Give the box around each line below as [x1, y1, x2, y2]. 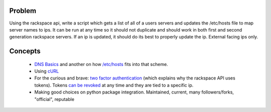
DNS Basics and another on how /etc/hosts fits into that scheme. [34, 61, 168, 67]
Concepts [9, 47, 41, 55]
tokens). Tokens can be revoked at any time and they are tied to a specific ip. [34, 82, 194, 88]
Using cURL [34, 68, 59, 74]
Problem [9, 6, 37, 15]
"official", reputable [34, 96, 75, 102]
